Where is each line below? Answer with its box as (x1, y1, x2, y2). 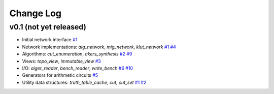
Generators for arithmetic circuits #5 (22, 72, 98, 78)
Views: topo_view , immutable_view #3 (22, 58, 101, 64)
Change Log (9, 8, 62, 19)
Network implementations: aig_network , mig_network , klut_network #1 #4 (22, 44, 176, 50)
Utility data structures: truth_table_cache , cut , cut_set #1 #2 (22, 79, 147, 85)
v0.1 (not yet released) (9, 22, 86, 32)
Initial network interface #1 (22, 37, 78, 43)
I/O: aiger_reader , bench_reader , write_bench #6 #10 (22, 65, 133, 71)
